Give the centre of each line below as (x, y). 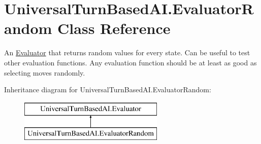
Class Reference (114, 28)
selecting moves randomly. (45, 72)
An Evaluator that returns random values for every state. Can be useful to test (127, 52)
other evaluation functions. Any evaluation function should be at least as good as (130, 62)
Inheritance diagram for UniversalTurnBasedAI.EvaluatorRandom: (108, 89)
